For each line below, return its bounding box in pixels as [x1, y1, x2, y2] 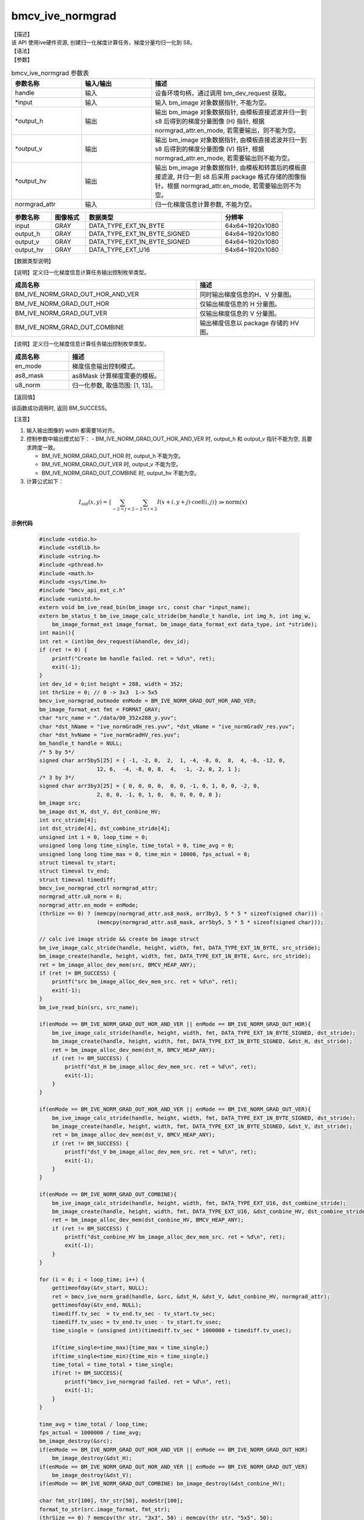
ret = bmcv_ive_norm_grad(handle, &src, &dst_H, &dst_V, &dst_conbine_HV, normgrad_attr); [52, 1293, 331, 1300]
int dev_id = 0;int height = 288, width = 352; [39, 680, 183, 687]
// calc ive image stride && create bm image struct [39, 936, 200, 942]
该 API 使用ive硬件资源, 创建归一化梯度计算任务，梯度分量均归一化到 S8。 [11, 38, 195, 46]
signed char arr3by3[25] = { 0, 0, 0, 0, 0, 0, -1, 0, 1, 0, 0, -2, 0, [39, 782, 260, 790]
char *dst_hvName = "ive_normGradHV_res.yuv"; [39, 731, 180, 739]
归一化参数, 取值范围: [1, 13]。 [72, 381, 157, 389]
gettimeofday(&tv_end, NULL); [52, 1302, 142, 1308]
